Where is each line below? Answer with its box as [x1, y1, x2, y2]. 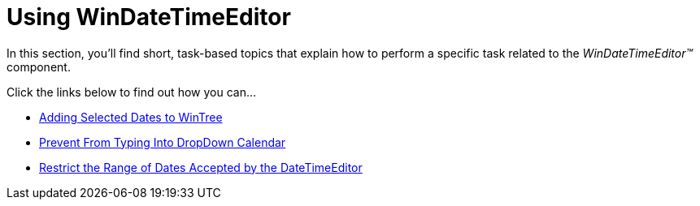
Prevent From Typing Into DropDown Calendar [39, 135, 286, 149]
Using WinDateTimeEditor [7, 3, 291, 31]
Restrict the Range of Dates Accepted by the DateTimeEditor [39, 160, 363, 174]
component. [7, 59, 71, 74]
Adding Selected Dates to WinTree [39, 109, 223, 124]
